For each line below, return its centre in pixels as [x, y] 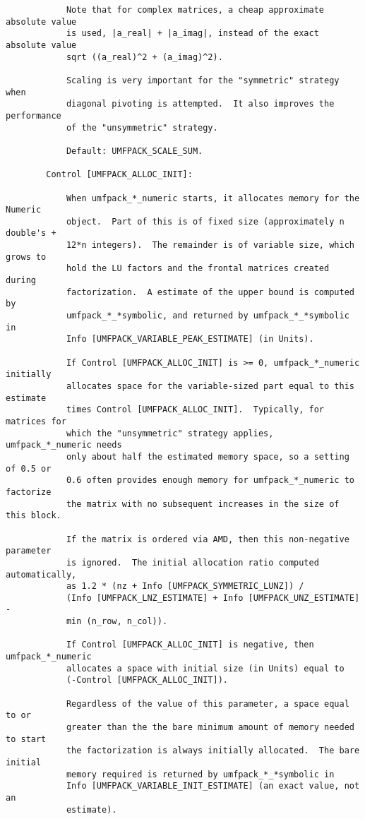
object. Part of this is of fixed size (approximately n [205, 221]
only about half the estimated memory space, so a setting [208, 456]
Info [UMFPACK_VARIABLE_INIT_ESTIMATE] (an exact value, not [213, 786]
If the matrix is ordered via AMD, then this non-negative [208, 539]
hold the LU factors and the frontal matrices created [198, 269]
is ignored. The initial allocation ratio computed [192, 562]
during [21, 281]
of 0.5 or [29, 468]
